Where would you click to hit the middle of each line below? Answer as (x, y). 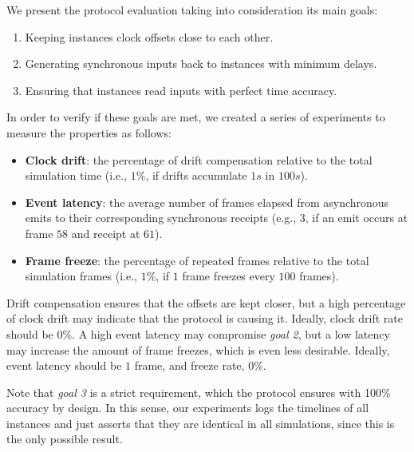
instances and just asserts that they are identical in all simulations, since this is (201, 423)
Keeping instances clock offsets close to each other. (149, 36)
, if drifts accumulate (196, 175)
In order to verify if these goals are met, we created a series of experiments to (196, 117)
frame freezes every (229, 276)
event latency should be (64, 365)
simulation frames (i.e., (81, 276)
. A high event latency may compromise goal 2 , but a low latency (231, 333)
